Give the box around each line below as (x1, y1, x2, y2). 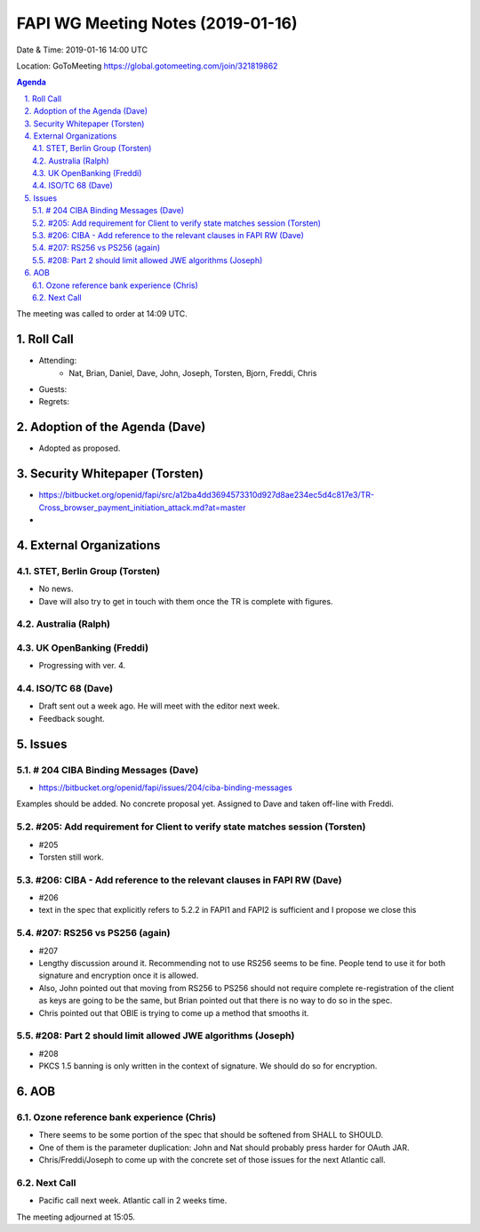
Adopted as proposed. (38, 443, 121, 453)
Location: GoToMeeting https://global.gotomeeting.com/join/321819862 (16, 60, 278, 71)
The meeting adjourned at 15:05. (16, 1212, 135, 1222)
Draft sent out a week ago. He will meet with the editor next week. (38, 700, 280, 711)
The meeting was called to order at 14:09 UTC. (16, 308, 188, 319)
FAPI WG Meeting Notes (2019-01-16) (16, 13, 298, 33)
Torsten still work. (38, 852, 104, 862)
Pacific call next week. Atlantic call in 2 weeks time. (38, 1196, 228, 1206)
